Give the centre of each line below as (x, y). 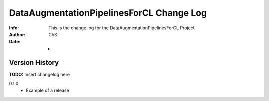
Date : (15, 42)
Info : (14, 28)
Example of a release (48, 90)
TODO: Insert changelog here (39, 74)
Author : (17, 34)
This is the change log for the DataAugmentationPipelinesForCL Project (122, 28)
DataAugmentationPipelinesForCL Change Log (108, 13)
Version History (34, 63)
